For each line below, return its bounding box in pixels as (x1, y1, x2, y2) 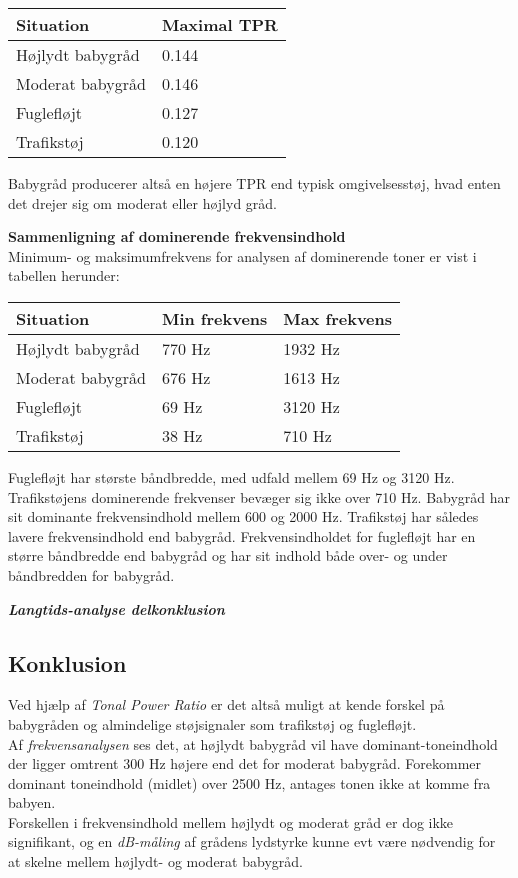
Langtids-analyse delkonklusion (8, 598, 225, 619)
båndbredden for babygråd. (8, 564, 175, 585)
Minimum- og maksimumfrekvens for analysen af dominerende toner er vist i (8, 245, 477, 266)
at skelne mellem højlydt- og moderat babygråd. (8, 851, 303, 872)
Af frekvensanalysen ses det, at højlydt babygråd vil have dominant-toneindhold (8, 733, 498, 754)
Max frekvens (283, 306, 393, 330)
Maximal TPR (161, 13, 278, 36)
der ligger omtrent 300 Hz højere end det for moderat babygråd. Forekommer (8, 753, 482, 774)
